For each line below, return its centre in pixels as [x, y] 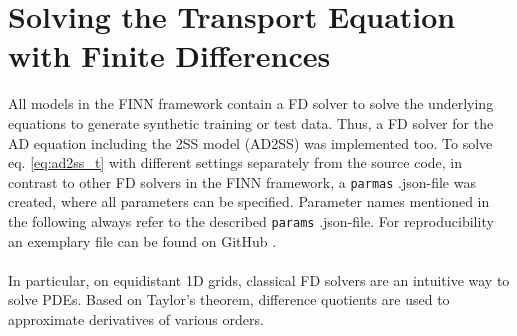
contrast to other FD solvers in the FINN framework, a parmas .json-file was [242, 181]
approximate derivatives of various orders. [136, 318]
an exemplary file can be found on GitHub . [142, 240]
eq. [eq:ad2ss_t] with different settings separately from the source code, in [235, 162]
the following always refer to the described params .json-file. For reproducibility [251, 220]
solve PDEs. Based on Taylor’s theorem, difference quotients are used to [229, 299]
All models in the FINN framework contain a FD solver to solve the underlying [251, 103]
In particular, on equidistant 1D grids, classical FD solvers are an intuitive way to [259, 279]
